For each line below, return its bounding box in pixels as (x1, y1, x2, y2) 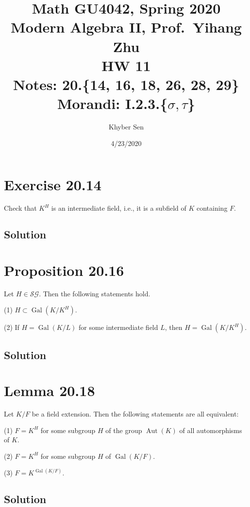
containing (196, 203, 228, 213)
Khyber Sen (108, 122, 144, 132)
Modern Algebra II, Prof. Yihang (11, 17, 242, 37)
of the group (105, 425, 142, 435)
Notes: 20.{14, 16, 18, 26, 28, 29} (13, 74, 239, 94)
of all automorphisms (179, 425, 242, 435)
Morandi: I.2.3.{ (57, 93, 168, 113)
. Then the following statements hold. (39, 288, 150, 298)
